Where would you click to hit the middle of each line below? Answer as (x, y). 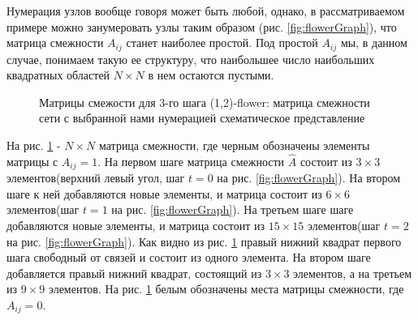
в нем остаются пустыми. (211, 75)
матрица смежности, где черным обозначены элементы (234, 145)
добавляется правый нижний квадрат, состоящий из (134, 273)
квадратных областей (58, 75)
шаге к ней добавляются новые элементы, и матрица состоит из (164, 193)
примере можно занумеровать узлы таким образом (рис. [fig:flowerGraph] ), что (202, 26)
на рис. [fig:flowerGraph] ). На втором (309, 178)
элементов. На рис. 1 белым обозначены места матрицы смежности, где (226, 289)
